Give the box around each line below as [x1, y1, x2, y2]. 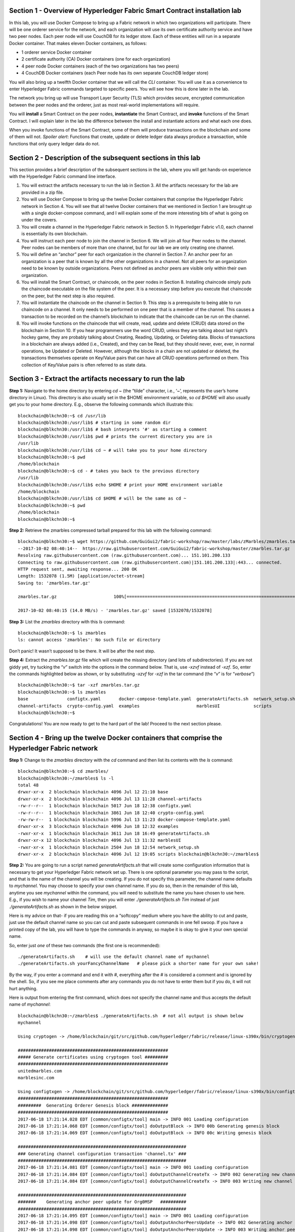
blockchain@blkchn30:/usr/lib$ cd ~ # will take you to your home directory [18, 447, 207, 453]
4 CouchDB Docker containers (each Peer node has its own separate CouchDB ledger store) [21, 70, 209, 76]
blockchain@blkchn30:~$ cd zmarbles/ [18, 769, 109, 774]
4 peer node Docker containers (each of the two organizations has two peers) [21, 63, 179, 69]
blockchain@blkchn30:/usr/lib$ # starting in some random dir [18, 420, 171, 426]
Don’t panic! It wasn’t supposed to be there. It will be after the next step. [9, 648, 155, 654]
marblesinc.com [18, 1075, 55, 1081]
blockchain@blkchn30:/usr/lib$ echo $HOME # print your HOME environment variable [18, 482, 223, 487]
